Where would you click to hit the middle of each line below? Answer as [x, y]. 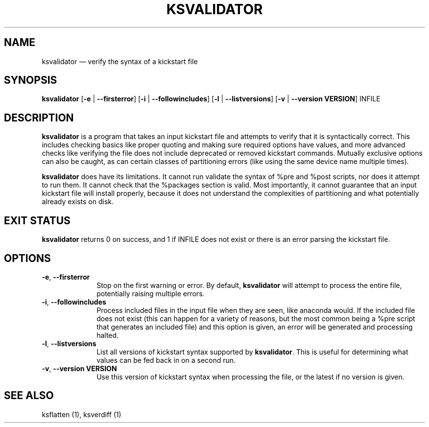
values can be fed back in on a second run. [166, 360]
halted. [108, 335]
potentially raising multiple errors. [151, 293]
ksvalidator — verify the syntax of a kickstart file [120, 61]
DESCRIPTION [39, 118]
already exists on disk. [78, 202]
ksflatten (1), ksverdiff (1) [82, 414]
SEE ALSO [29, 396]
